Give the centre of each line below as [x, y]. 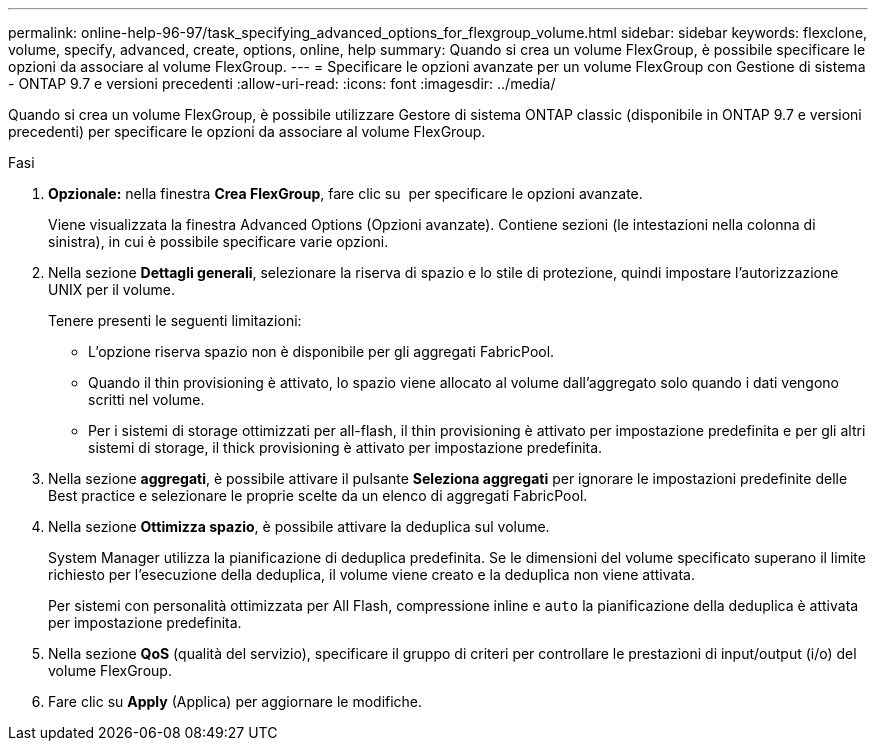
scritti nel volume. [146, 399]
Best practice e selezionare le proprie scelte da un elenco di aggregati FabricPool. [318, 495]
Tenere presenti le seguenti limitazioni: [175, 320]
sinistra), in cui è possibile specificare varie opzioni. [218, 241]
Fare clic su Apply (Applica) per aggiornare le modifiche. [235, 701]
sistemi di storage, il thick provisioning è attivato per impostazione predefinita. [345, 447]
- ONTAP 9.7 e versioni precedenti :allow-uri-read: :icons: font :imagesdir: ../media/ [282, 83]
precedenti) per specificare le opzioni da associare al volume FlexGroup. [247, 131]
